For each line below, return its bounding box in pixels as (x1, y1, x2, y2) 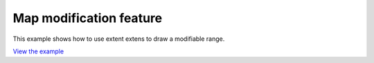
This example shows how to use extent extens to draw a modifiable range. (12, 35, 225, 43)
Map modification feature (12, 10, 163, 26)
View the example (12, 47, 64, 55)
